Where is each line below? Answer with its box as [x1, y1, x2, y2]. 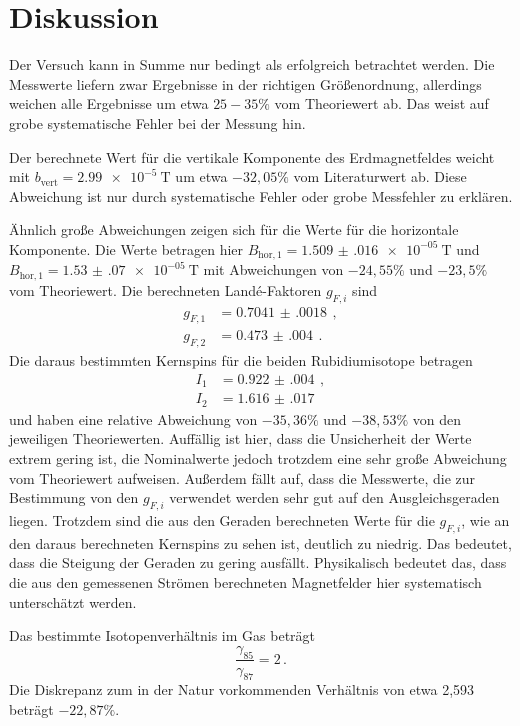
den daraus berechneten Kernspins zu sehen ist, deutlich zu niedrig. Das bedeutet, [9, 532, 512, 553]
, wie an [461, 509, 510, 530]
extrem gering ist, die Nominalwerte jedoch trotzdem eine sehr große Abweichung [9, 447, 507, 468]
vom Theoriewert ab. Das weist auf [274, 93, 489, 114]
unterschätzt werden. [9, 591, 137, 612]
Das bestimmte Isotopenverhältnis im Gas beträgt [9, 625, 316, 646]
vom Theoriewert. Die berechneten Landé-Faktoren [9, 279, 322, 300]
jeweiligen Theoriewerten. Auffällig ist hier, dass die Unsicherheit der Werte [9, 428, 472, 449]
